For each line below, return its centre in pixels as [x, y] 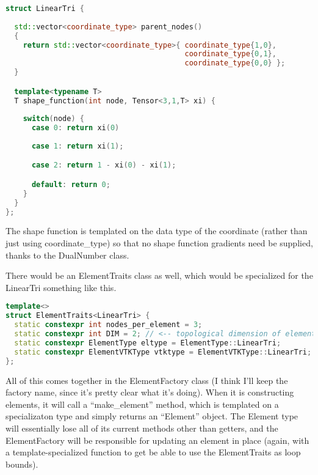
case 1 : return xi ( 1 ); [78, 146]
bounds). [22, 464]
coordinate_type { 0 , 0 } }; [235, 63]
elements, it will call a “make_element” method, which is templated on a [142, 404]
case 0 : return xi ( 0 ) [75, 128]
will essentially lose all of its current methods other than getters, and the [142, 428]
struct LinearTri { [45, 9]
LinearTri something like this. [61, 287]
